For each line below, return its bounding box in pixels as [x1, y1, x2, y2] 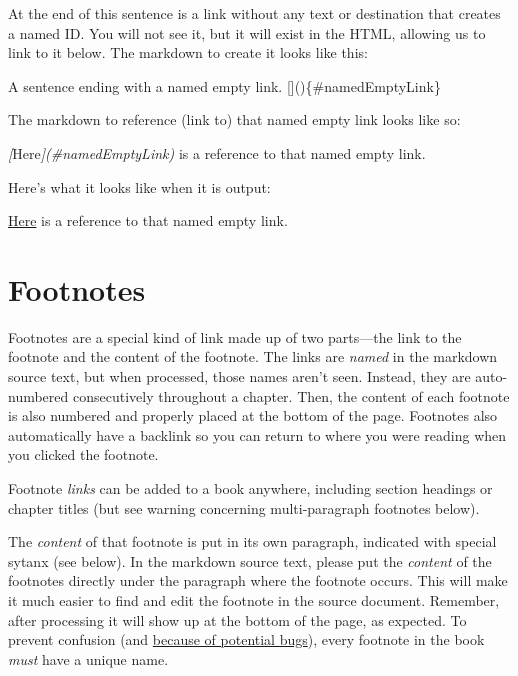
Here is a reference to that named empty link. [8, 210, 288, 231]
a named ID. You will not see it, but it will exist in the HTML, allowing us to [8, 22, 486, 43]
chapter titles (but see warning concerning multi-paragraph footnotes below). [8, 497, 480, 518]
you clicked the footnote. [8, 444, 159, 465]
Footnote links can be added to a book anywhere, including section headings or [8, 478, 493, 499]
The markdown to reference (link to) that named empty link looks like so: [8, 109, 461, 130]
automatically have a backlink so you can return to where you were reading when [8, 424, 507, 445]
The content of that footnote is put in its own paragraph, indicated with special [8, 531, 497, 552]
